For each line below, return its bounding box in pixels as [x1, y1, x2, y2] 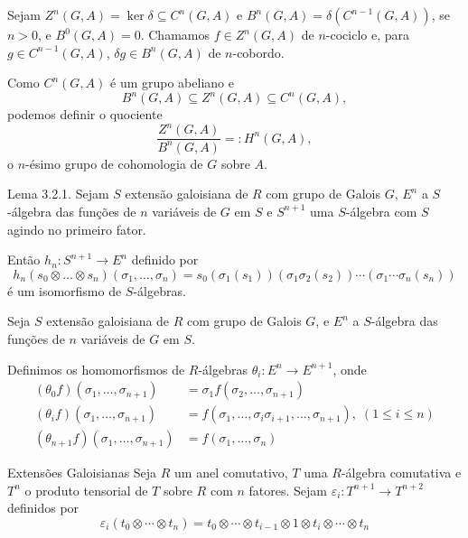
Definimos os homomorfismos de [7, 359, 185, 378]
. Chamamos [140, 25, 210, 43]
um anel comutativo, [174, 463, 288, 482]
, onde [332, 359, 367, 378]
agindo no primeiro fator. [7, 219, 146, 238]
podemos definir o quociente [7, 105, 163, 124]
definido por [131, 250, 199, 269]
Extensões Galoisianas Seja [7, 463, 157, 482]
